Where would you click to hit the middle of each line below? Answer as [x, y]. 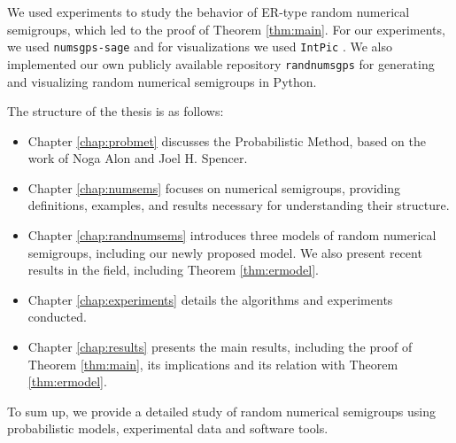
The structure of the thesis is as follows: [116, 111]
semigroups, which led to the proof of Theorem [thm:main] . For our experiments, [226, 29]
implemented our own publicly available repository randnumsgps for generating [221, 63]
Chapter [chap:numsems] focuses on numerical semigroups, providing [214, 187]
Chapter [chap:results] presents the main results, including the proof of [220, 347]
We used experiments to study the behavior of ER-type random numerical [209, 12]
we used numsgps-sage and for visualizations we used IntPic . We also [200, 47]
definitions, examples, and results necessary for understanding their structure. [239, 205]
